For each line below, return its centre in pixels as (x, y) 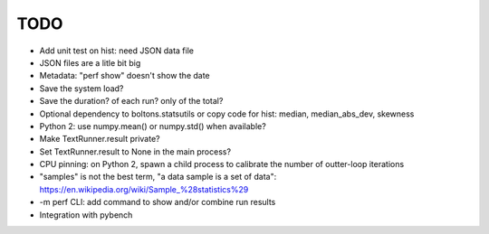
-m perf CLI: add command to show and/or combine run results (158, 202)
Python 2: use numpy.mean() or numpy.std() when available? (153, 126)
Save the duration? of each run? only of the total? (131, 101)
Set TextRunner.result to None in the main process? (135, 151)
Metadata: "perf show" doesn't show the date (125, 76)
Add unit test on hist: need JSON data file (117, 51)
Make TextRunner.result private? (100, 139)
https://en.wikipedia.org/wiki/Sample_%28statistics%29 (144, 189)
